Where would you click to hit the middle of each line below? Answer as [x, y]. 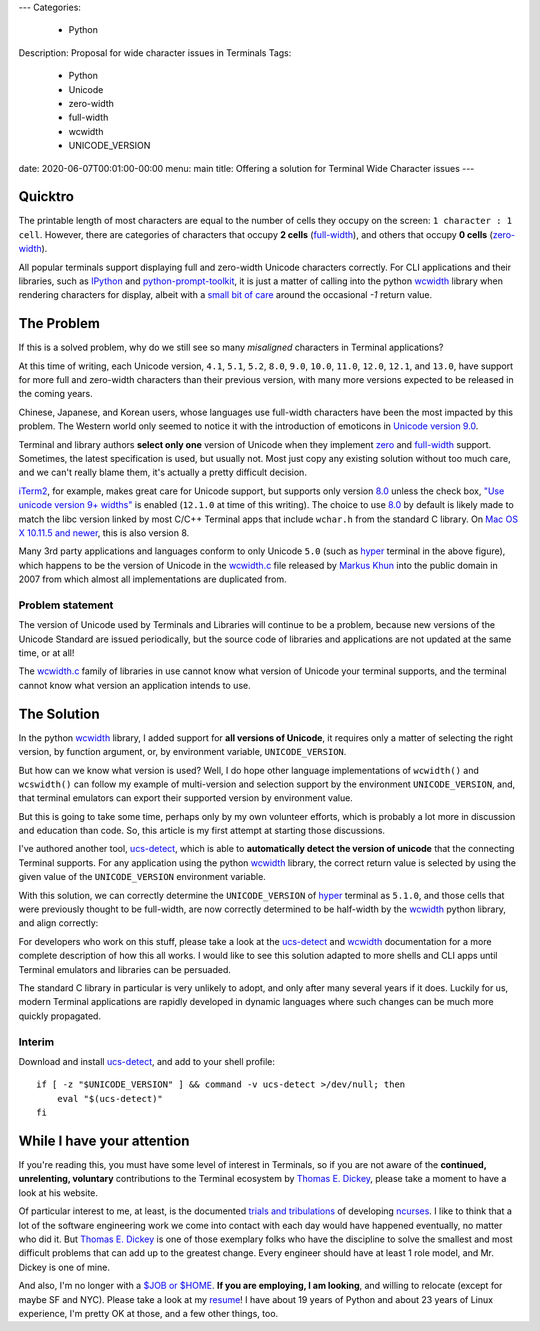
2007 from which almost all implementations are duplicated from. [152, 579]
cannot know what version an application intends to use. [134, 685]
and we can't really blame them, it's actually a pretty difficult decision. [162, 472]
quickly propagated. [60, 1016]
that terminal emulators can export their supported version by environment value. [186, 798]
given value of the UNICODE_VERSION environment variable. [142, 877]
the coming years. [56, 394]
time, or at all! [46, 653]
